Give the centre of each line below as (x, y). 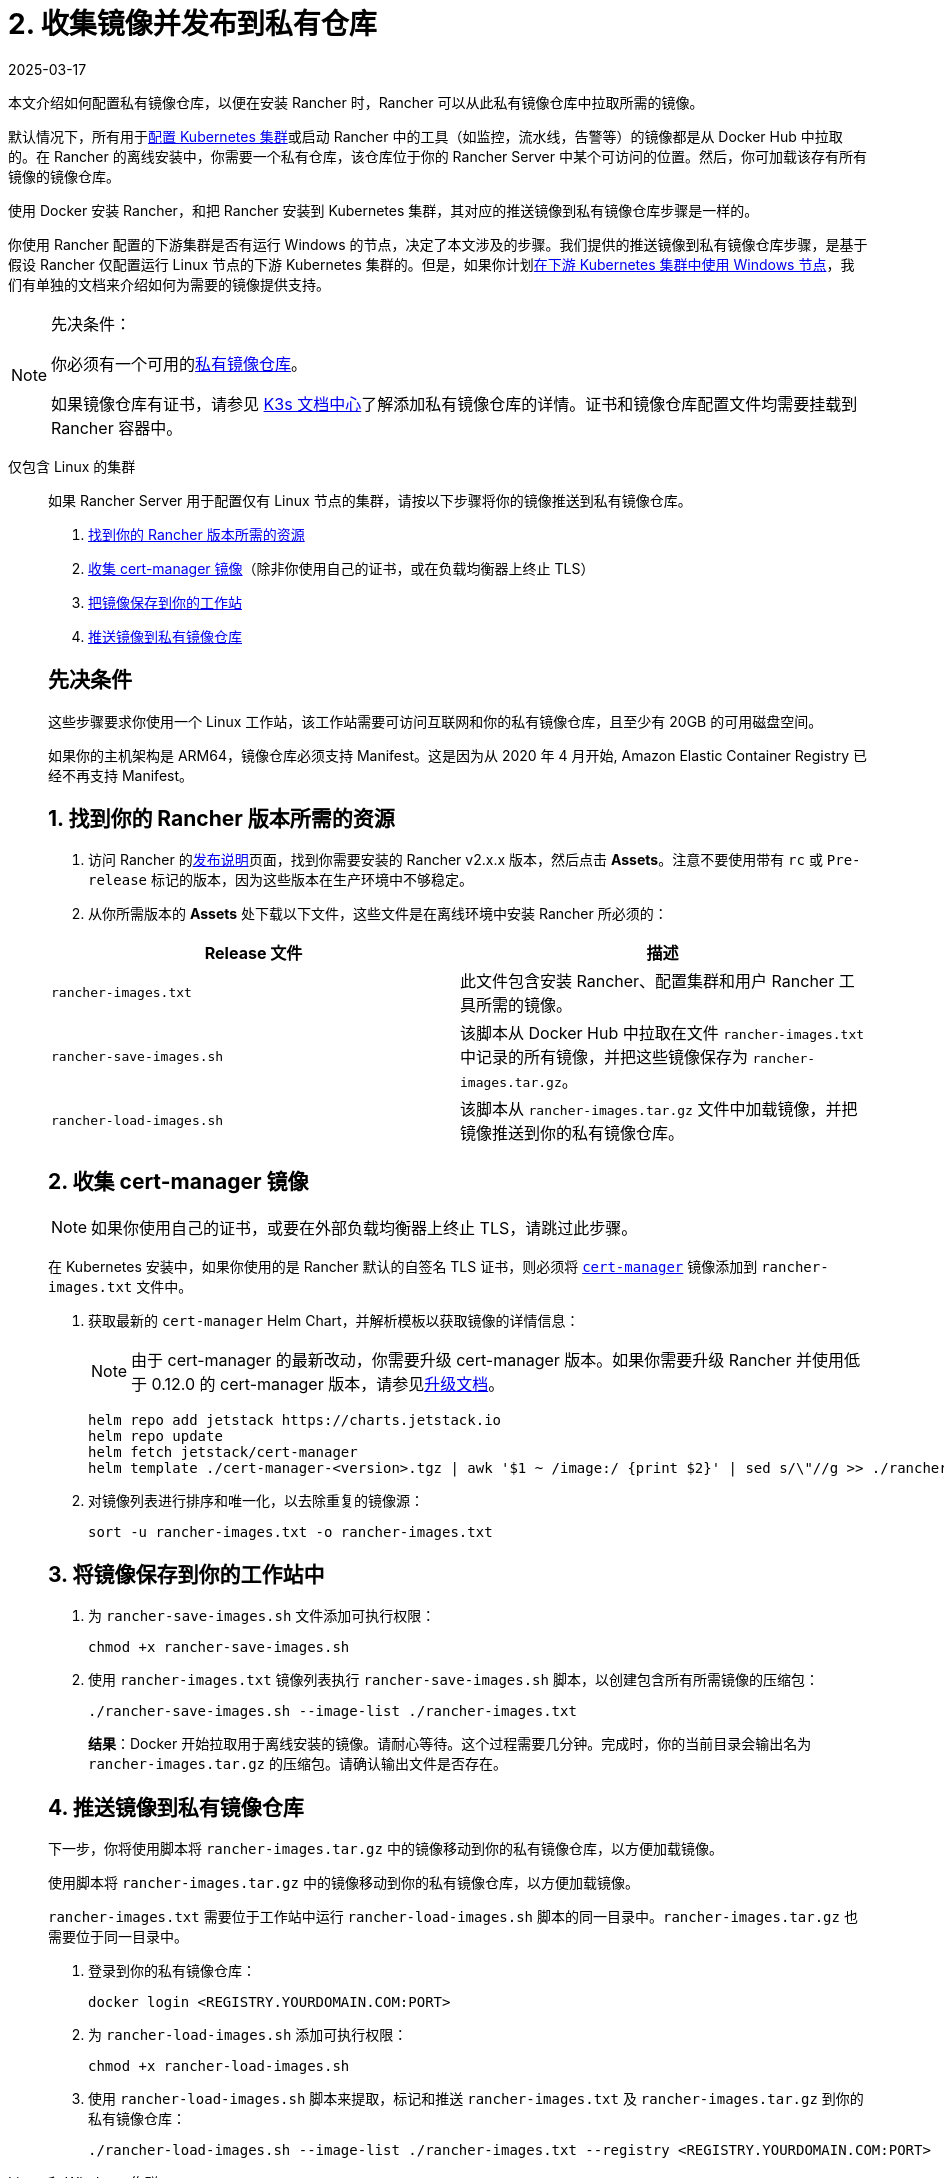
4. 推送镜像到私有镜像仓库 (176, 1807)
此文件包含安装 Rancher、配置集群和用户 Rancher (647, 981)
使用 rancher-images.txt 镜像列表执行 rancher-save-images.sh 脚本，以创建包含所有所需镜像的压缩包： (453, 1680)
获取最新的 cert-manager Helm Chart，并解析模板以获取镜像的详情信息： (334, 1321)
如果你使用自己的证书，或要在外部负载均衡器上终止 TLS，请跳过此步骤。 (364, 1228)
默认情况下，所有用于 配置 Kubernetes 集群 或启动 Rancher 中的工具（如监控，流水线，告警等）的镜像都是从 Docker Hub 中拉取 (425, 136)
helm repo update (155, 1436)
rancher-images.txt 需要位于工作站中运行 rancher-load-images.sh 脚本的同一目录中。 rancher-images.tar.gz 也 (453, 1916)
